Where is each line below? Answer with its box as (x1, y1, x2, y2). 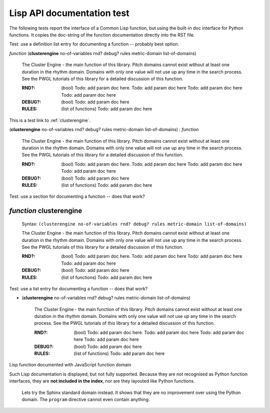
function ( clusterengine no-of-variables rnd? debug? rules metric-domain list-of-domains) (9, 50, 196, 56)
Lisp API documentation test (9, 8, 129, 19)
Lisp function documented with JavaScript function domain (9, 362, 131, 368)
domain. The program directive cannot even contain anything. (21, 396, 150, 402)
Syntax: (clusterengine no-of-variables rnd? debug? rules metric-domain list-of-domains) (21, 221, 247, 227)
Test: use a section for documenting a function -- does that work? (9, 193, 145, 200)
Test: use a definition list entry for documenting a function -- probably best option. (9, 41, 179, 47)
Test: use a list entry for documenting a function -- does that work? (9, 285, 148, 291)
